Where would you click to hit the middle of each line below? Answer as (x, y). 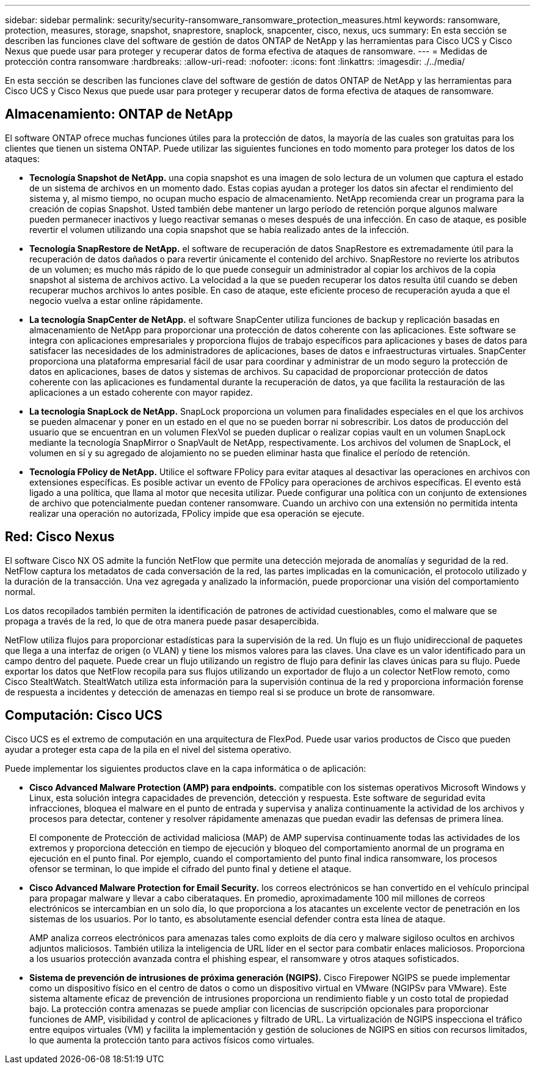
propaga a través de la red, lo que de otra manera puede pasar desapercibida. (162, 621)
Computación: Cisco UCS (84, 716)
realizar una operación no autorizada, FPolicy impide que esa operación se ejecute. (197, 513)
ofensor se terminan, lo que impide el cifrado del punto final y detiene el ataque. (191, 868)
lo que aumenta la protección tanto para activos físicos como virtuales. (172, 1040)
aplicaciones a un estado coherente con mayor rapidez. (141, 392)
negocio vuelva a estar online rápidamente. (116, 300)
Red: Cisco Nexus (60, 537)
